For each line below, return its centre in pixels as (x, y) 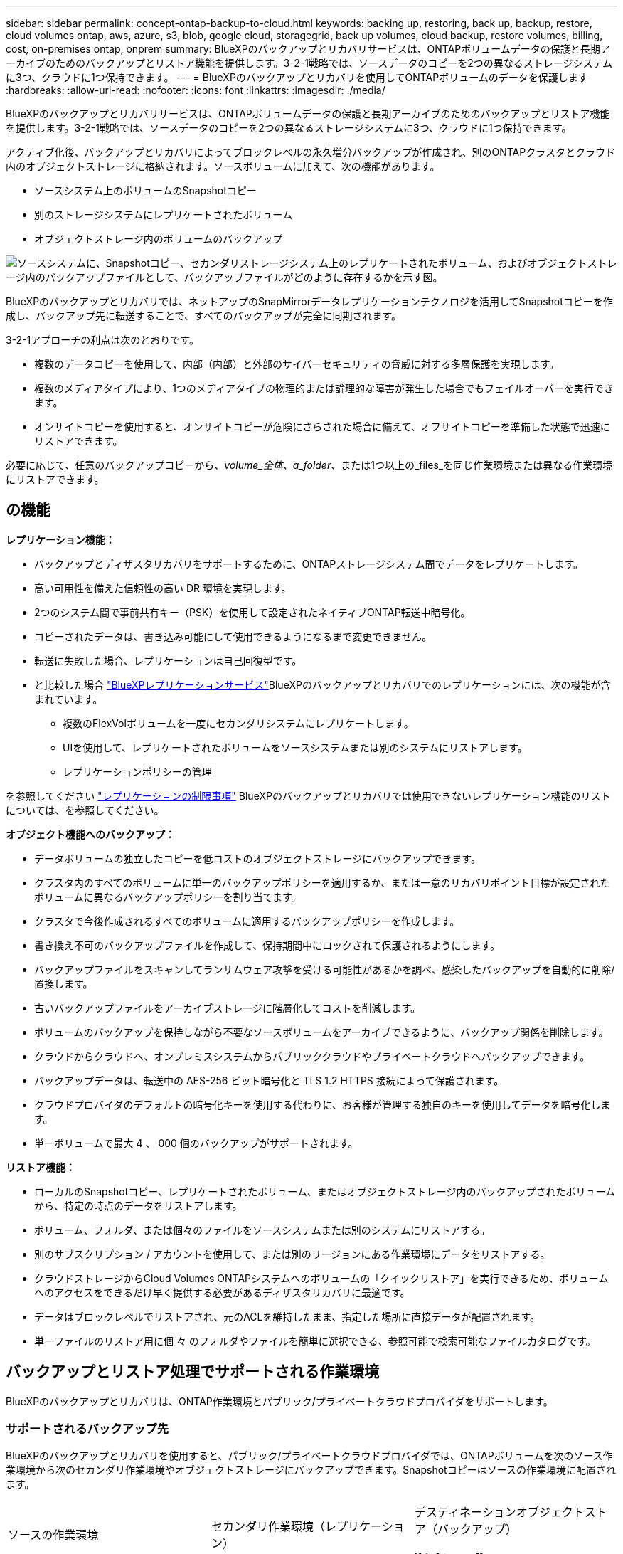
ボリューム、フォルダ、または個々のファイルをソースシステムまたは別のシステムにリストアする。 (262, 1230)
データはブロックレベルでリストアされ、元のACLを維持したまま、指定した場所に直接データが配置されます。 (287, 1316)
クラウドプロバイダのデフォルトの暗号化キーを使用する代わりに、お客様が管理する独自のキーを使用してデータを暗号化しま (323, 1104)
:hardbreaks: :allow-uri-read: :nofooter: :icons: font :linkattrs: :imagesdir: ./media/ (196, 90)
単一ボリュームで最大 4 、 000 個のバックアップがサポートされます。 (196, 1143)
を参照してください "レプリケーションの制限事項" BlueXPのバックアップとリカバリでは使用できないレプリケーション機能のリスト (308, 795)
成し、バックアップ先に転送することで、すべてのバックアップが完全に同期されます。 (204, 316)
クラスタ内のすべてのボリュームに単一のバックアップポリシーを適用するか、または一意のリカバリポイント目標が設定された (322, 882)
